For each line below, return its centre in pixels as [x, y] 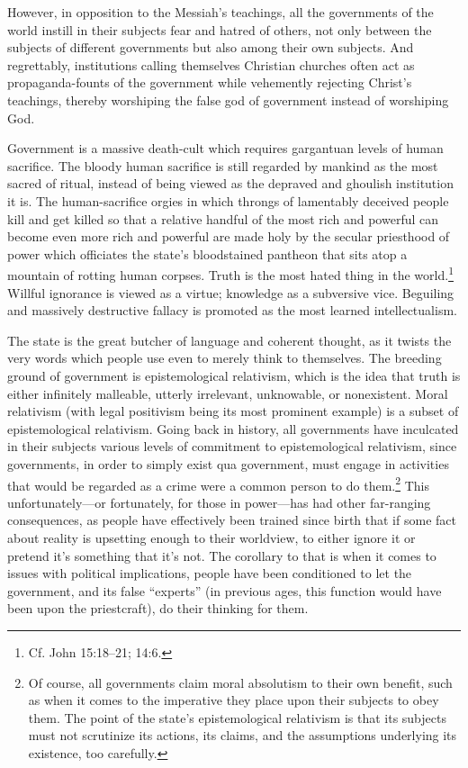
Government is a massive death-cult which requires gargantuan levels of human [225, 148]
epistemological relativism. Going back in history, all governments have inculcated [233, 428]
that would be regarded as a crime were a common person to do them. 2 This [218, 483]
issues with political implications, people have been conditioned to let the [210, 573]
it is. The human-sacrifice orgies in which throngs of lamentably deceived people [228, 200]
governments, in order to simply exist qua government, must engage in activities [228, 463]
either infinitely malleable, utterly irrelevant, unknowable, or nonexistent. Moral [228, 393]
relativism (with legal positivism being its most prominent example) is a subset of [233, 411]
